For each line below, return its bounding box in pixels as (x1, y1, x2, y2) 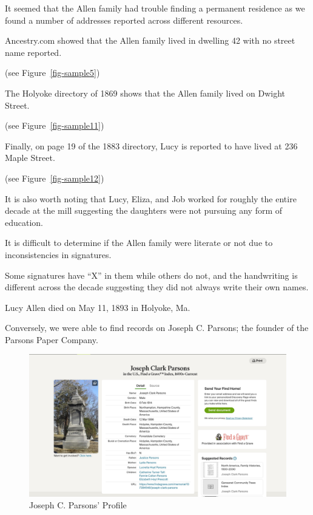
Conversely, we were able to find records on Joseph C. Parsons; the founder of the (5, 321, 309, 334)
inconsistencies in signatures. (5, 248, 112, 261)
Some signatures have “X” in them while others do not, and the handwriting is (5, 268, 298, 281)
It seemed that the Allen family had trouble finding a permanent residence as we (5, 2, 305, 14)
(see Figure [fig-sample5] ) (5, 66, 100, 79)
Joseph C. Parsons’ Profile (29, 499, 127, 511)
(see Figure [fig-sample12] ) (5, 171, 104, 184)
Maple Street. (5, 151, 55, 164)
